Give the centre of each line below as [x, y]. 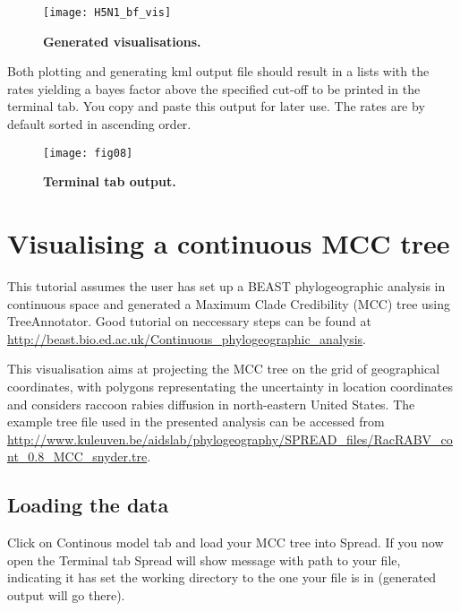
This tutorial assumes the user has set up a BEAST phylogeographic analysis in [226, 286]
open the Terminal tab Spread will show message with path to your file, [204, 559]
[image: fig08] [88, 153]
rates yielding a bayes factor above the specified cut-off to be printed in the [214, 88]
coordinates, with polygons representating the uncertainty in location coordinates [230, 386]
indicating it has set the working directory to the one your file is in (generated [222, 577]
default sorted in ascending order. [99, 124]
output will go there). [66, 594]
